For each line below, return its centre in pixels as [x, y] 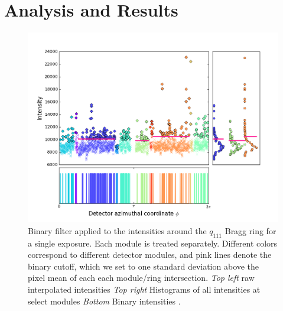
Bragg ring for [251, 230]
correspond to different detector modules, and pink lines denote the [150, 255]
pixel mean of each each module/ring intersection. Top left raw [141, 278]
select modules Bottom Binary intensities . [104, 301]
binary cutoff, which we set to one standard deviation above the [144, 266]
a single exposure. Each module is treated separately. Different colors [153, 243]
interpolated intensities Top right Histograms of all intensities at [144, 289]
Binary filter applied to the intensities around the [117, 230]
